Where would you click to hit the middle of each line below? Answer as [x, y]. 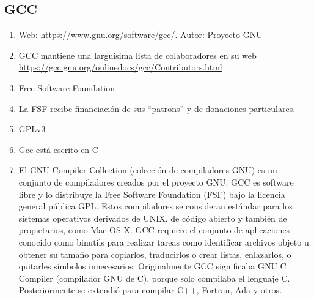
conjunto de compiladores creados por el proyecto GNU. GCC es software [156, 182]
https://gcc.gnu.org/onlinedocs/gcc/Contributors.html [120, 67]
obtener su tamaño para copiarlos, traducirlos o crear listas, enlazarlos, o [155, 254]
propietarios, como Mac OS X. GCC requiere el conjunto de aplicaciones [154, 230]
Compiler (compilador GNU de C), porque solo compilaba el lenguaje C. [154, 278]
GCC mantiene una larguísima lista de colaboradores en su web [137, 55]
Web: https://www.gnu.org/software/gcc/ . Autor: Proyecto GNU [141, 35]
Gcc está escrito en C [58, 149]
